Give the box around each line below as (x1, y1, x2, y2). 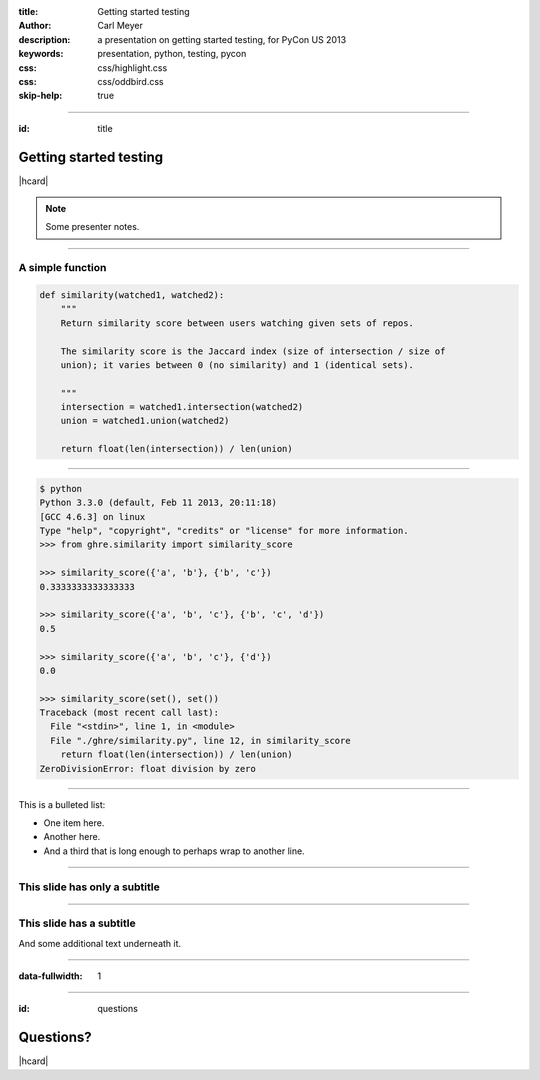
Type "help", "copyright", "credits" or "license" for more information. (39, 525, 409, 537)
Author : (18, 20, 52, 32)
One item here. (43, 817, 105, 829)
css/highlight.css (97, 61, 168, 74)
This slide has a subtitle (18, 916, 136, 930)
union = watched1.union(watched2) (60, 415, 230, 427)
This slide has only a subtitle (18, 880, 160, 894)
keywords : (18, 48, 64, 60)
